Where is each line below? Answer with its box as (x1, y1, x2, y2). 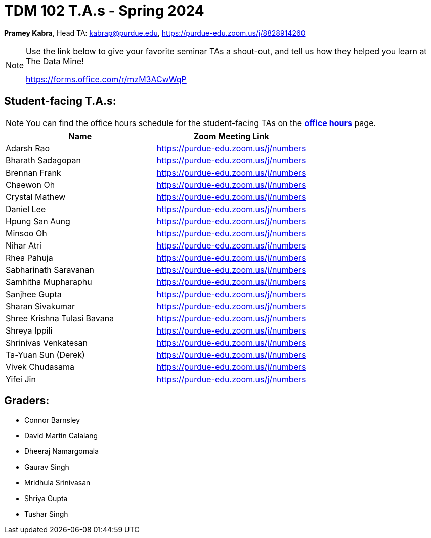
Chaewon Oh (6, 179, 55, 190)
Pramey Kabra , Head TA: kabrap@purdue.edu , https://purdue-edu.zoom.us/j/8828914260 (4, 28, 306, 37)
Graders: (4, 394, 50, 407)
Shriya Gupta (24, 494, 68, 503)
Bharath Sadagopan (6, 155, 81, 165)
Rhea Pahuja (6, 252, 53, 263)
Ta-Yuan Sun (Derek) (6, 349, 85, 360)
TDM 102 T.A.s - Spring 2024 (4, 2, 204, 19)
